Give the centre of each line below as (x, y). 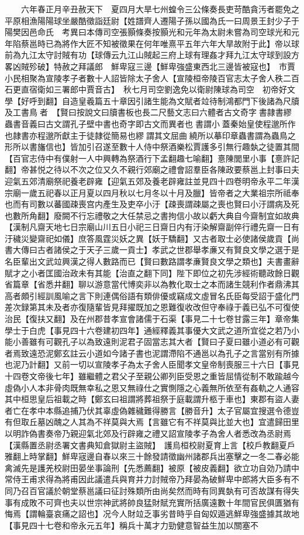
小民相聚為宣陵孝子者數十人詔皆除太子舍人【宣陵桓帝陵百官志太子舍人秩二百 (152, 78)
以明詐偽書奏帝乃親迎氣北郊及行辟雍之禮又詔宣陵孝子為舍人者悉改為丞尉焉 (148, 433)
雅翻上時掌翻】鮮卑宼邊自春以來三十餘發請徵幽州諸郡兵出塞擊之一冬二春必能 (152, 456)
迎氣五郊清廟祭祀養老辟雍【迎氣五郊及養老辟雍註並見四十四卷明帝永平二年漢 (152, 181)
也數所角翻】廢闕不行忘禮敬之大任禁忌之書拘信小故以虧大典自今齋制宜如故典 (152, 215)
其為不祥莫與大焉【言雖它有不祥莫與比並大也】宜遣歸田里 (189, 422)
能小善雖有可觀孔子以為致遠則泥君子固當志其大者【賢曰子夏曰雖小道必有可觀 (152, 342)
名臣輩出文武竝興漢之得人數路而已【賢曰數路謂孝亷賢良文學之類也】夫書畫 (148, 261)
